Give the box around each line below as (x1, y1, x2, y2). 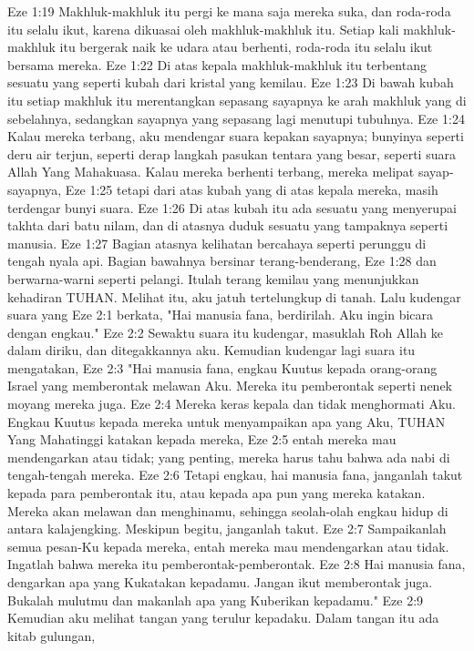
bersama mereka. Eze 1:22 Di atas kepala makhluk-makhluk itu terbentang (7, 55, 427, 74)
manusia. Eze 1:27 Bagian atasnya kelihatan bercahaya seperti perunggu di (7, 233, 427, 252)
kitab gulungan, (7, 626, 96, 645)
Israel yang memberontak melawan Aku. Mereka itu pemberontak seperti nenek (7, 376, 452, 395)
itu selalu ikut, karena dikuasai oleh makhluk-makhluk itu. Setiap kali (7, 19, 399, 38)
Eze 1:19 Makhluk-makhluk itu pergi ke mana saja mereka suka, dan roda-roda (7, 2, 451, 20)
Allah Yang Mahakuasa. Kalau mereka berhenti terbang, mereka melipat (7, 162, 415, 181)
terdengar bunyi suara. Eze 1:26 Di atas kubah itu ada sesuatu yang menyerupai (7, 198, 457, 217)
